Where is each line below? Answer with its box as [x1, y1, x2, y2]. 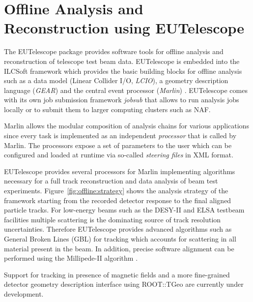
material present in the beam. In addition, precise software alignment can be [4, 243, 234, 253]
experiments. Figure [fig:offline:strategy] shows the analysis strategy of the [4, 185, 228, 196]
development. [4, 288, 44, 299]
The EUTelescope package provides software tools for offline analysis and [4, 46, 224, 57]
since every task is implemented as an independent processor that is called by [4, 130, 237, 141]
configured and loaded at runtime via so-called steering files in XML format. [4, 150, 233, 160]
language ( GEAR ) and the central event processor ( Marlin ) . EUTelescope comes [4, 85, 248, 95]
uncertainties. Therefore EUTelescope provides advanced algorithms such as [4, 224, 232, 234]
